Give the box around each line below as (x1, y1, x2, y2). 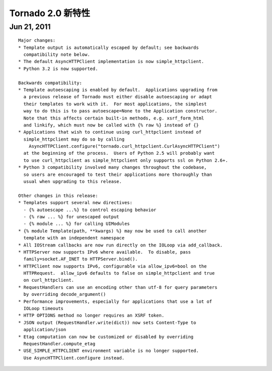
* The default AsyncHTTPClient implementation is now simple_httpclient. (18, 58, 205, 65)
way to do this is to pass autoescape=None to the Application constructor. (23, 108, 218, 114)
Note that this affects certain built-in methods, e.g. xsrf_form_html (23, 115, 205, 121)
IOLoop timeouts (23, 305, 64, 312)
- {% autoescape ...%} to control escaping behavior (23, 207, 157, 213)
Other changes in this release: (18, 193, 98, 199)
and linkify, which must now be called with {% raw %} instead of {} (23, 122, 199, 128)
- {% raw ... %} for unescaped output (23, 214, 119, 219)
